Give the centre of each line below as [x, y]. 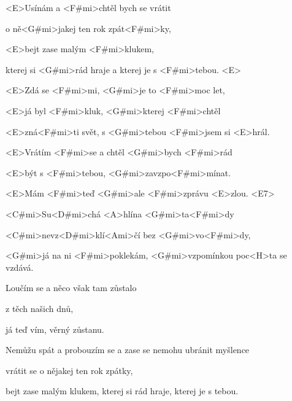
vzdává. [20, 267]
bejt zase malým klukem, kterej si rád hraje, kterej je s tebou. [122, 391]
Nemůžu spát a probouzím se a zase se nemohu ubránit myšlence [128, 350]
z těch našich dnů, [40, 308]
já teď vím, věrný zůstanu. [55, 329]
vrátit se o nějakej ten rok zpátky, [69, 370]
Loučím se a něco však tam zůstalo [71, 288]
